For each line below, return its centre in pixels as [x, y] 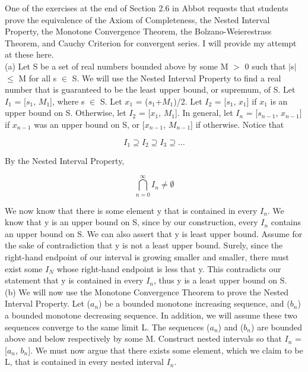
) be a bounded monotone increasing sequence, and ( [194, 303]
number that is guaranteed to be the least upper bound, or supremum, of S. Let [150, 89]
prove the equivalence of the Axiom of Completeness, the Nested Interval [137, 19]
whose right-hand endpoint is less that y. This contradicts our [169, 268]
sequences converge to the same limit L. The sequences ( [107, 327]
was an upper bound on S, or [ [89, 124]
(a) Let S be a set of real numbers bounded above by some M [117, 66]
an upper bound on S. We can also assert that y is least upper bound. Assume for [154, 233]
